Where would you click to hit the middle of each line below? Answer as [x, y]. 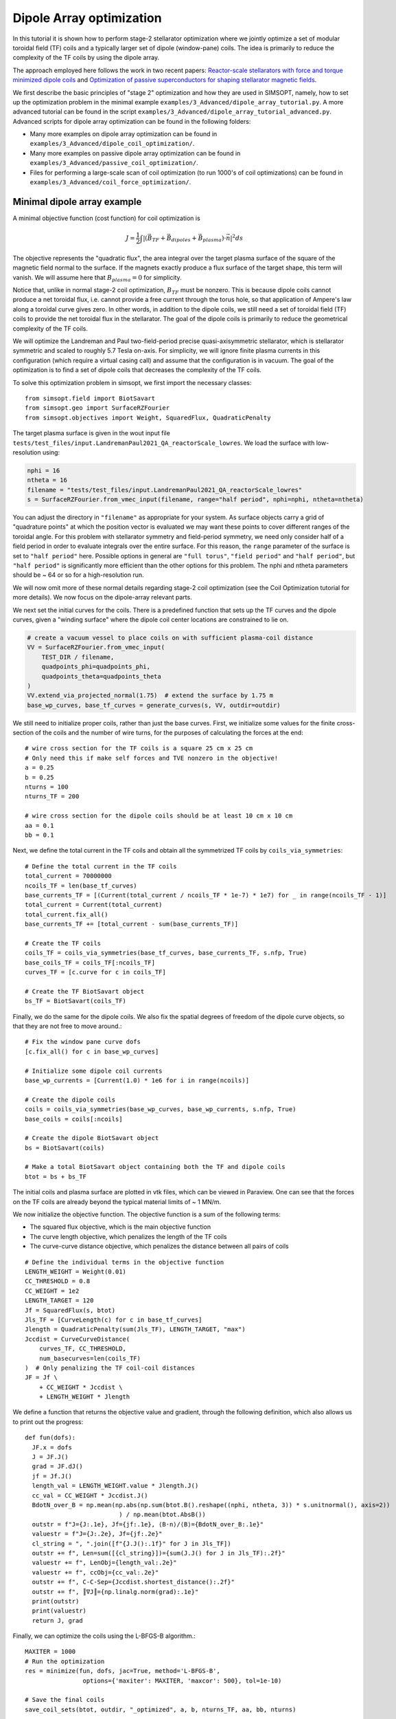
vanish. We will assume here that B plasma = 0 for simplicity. [97, 278]
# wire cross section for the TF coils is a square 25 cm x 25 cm [139, 748]
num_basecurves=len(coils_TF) [90, 1358]
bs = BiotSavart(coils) [65, 1148]
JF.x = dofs [52, 1447]
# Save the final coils [65, 1700]
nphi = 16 [44, 470]
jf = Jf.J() [52, 1476]
